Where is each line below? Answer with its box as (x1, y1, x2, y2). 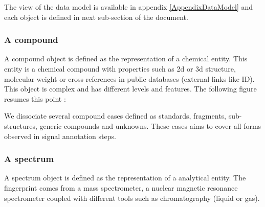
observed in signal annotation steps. (4, 130, 116, 141)
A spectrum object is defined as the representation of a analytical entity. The (4, 172, 246, 183)
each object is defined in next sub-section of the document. (4, 11, 188, 22)
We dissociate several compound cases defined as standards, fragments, (4, 110, 226, 121)
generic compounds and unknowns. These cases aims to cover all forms (39, 120, 261, 131)
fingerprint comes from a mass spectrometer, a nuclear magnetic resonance (4, 182, 238, 193)
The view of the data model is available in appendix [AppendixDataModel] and (4, 2, 253, 12)
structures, (4, 120, 37, 131)
